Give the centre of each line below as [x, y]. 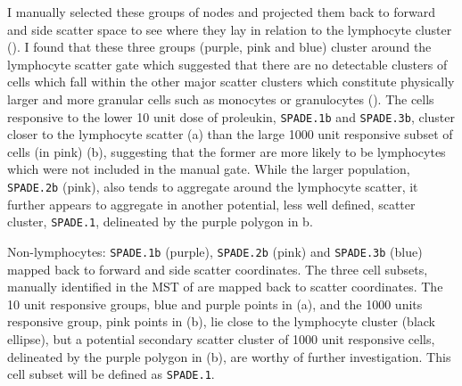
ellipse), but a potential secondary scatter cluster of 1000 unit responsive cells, [221, 338]
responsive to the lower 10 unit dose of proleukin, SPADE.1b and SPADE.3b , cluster [231, 116]
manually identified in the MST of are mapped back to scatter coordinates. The [225, 287]
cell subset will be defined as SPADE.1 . [111, 374]
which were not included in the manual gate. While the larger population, [209, 169]
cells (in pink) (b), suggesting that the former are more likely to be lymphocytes [227, 151]
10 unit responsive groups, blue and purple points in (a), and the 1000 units [215, 304]
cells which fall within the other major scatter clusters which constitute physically [231, 82]
